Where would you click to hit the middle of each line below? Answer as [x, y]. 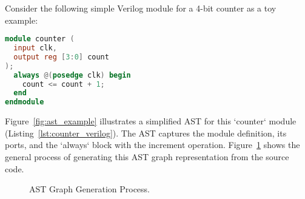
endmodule [25, 102]
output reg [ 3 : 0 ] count [61, 57]
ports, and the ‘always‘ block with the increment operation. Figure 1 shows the [152, 145]
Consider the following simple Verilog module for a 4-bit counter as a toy [141, 8]
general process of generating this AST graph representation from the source [147, 156]
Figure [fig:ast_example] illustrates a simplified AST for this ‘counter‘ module [151, 121]
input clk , [35, 48]
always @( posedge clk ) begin [72, 75]
